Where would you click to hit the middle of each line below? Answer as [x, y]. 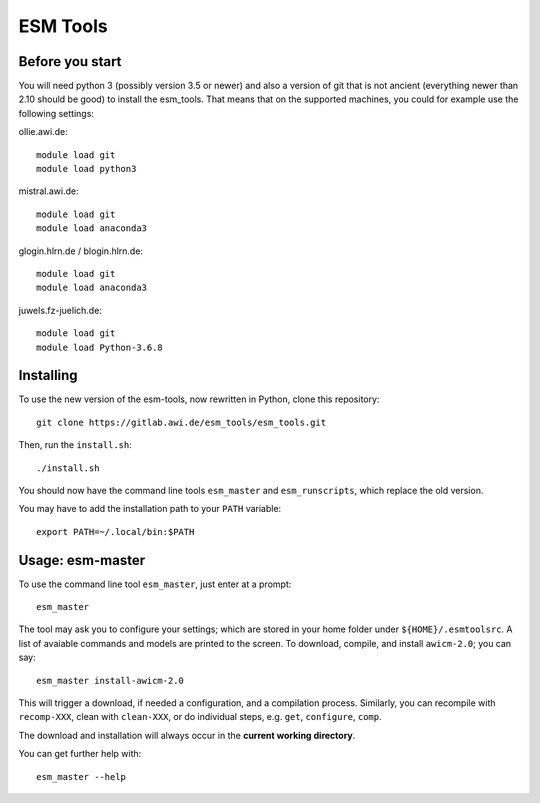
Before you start [70, 61]
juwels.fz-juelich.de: [60, 310]
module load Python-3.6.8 [100, 347]
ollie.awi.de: [43, 132]
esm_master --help [81, 776]
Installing [48, 375]
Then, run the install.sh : [75, 445]
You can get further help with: [80, 754]
